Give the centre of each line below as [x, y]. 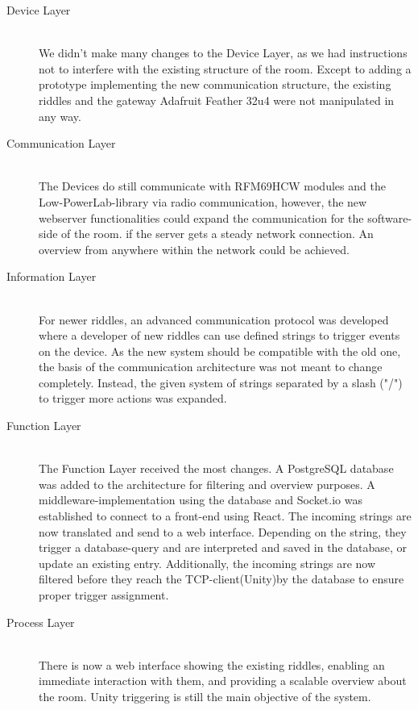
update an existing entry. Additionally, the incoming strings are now [207, 563]
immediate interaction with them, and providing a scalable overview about [223, 681]
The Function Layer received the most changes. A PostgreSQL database [216, 468]
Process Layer [41, 622]
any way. [60, 116]
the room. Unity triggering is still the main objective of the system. [205, 696]
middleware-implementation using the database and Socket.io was [201, 500]
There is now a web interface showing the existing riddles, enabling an [212, 664]
